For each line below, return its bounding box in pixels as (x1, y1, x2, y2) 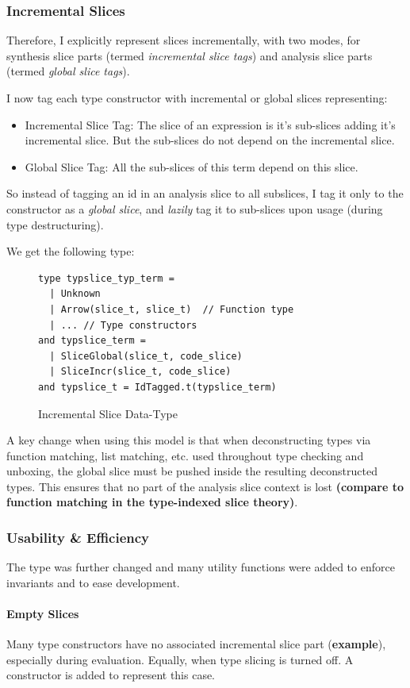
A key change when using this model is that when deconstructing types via (6, 432, 371, 448)
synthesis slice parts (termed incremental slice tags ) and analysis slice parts (6, 47, 373, 63)
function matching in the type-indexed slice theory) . (6, 494, 298, 510)
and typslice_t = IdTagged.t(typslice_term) (38, 381, 277, 393)
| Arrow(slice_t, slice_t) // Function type (49, 303, 294, 315)
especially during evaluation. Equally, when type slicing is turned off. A (6, 651, 354, 667)
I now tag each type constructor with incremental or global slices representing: (6, 90, 388, 106)
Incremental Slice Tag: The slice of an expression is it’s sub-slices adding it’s (25, 116, 396, 133)
